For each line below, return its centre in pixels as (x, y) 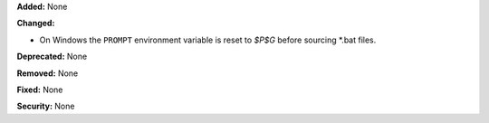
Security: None (46, 106)
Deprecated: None (52, 57)
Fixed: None (40, 90)
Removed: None (48, 73)
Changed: (36, 24)
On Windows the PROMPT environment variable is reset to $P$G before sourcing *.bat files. (208, 40)
